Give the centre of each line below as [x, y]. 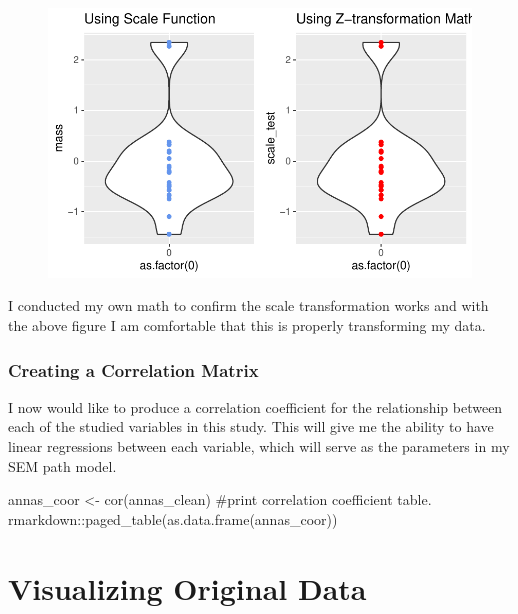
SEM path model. [62, 465]
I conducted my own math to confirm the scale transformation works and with [248, 305]
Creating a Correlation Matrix [133, 369]
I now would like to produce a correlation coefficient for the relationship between [255, 406]
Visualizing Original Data [187, 587]
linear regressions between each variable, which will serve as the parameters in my [259, 446]
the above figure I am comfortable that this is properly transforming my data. [247, 325]
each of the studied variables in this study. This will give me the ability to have [251, 426]
